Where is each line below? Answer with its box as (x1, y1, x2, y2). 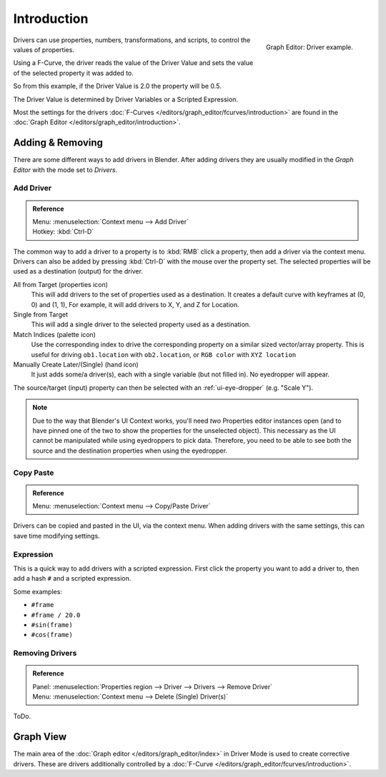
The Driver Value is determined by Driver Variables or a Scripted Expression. (13, 95, 239, 104)
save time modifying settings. (13, 531, 100, 540)
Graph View (13, 731, 67, 743)
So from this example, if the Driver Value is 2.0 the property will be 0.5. (13, 82, 222, 91)
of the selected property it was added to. (13, 69, 134, 77)
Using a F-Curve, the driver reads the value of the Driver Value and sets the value (13, 59, 254, 67)
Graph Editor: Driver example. (265, 43, 353, 51)
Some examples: (13, 587, 62, 596)
